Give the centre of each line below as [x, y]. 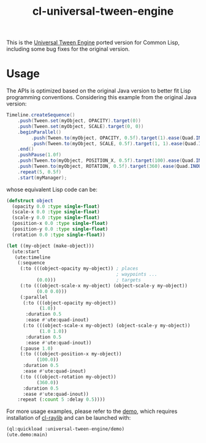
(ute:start [26, 252]
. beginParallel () [40, 132]
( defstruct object [30, 200]
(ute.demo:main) [27, 435]
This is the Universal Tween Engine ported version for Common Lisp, [93, 43]
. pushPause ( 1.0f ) [40, 155]
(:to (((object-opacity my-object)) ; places [79, 269]
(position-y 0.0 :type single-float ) [60, 229]
